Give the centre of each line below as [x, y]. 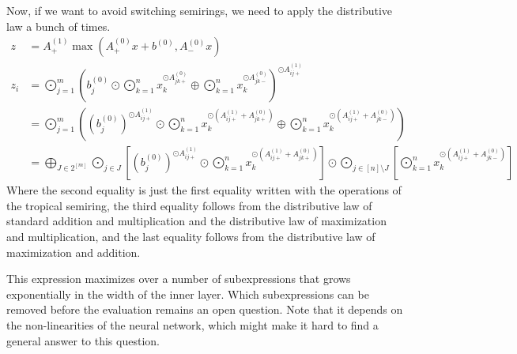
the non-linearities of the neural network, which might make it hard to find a [192, 324]
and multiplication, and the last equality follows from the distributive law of [191, 236]
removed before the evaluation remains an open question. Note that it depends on [205, 309]
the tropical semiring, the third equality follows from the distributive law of [189, 205]
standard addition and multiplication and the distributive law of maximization [196, 221]
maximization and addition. [74, 252]
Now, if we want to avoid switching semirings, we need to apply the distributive [200, 10]
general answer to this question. [83, 340]
